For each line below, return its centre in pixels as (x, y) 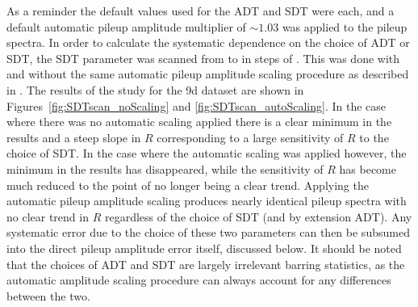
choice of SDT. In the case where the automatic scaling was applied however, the (207, 153)
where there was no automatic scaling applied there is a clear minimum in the (199, 122)
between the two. (48, 295)
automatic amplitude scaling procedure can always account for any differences (199, 280)
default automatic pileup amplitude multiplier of (126, 26)
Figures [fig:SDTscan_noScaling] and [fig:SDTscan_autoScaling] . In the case (196, 105)
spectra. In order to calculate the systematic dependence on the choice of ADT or (208, 42)
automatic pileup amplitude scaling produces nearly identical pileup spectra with (207, 201)
